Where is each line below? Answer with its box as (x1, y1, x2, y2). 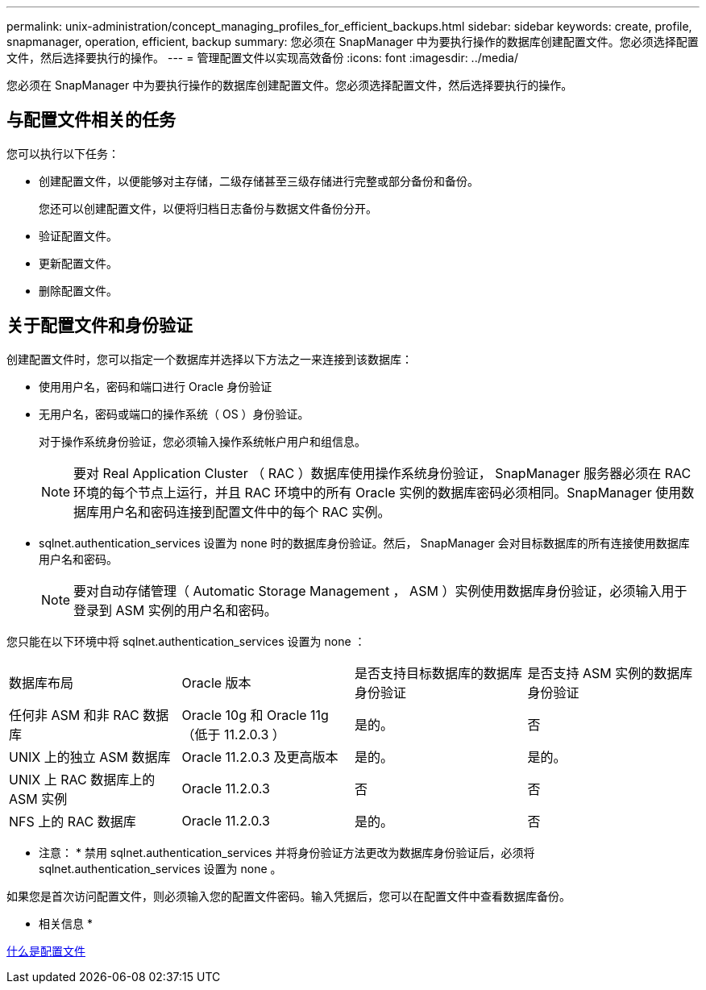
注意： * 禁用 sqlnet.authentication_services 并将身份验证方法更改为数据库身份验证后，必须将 (39, 845, 535, 859)
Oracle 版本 (181, 674, 251, 691)
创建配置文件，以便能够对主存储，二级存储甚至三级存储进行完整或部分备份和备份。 (39, 173, 479, 188)
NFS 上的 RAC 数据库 (9, 813, 136, 830)
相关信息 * (39, 916, 93, 930)
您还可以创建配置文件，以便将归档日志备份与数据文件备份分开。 (39, 201, 377, 215)
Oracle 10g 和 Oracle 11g (181, 706, 329, 723)
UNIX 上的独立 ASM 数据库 (9, 748, 171, 765)
